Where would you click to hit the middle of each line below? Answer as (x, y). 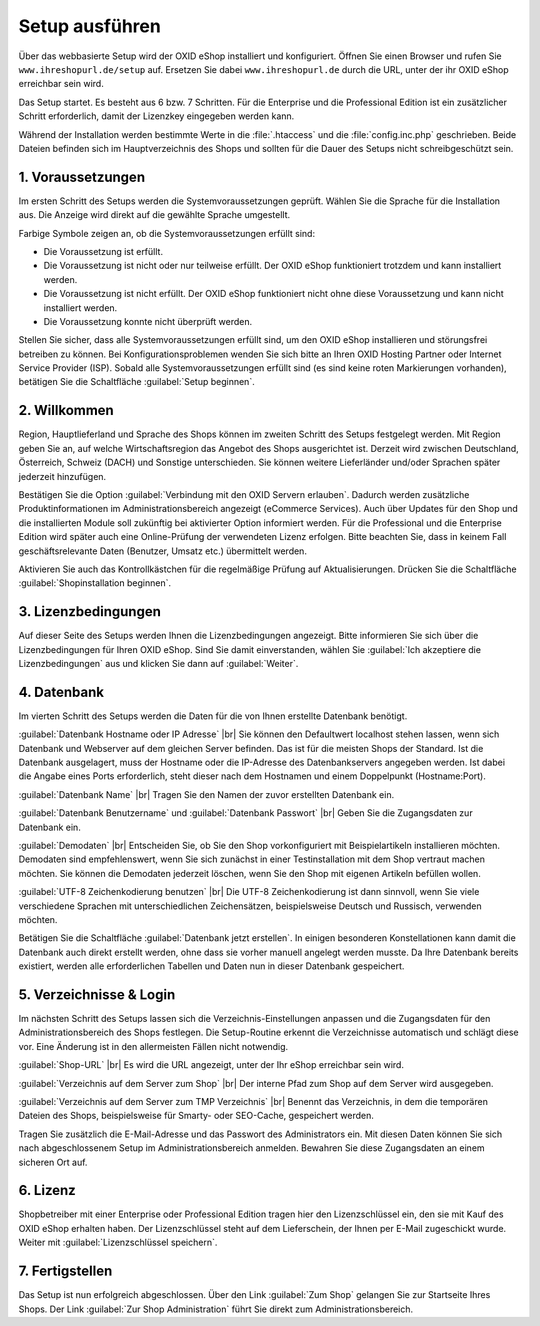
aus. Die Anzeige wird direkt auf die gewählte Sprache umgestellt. (154, 215)
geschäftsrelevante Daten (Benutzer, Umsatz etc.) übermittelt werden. (162, 551)
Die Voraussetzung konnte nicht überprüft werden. (148, 321)
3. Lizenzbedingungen (90, 611)
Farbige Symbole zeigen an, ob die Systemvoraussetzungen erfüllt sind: (166, 233)
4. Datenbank (61, 691)
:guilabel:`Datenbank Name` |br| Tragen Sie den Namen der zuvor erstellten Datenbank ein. (206, 794)
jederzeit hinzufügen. (62, 476)
